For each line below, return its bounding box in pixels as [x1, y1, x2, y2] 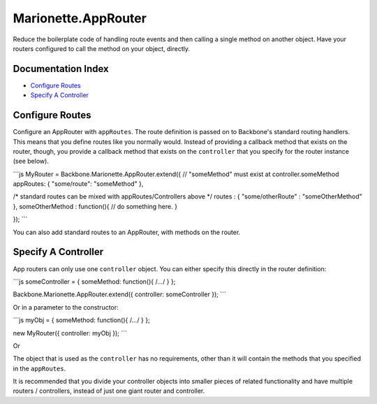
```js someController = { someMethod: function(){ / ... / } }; [13, 277, 176, 286]
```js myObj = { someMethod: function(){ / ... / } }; [13, 316, 150, 324]
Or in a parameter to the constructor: [13, 303, 119, 311]
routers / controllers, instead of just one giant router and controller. [13, 387, 205, 395]
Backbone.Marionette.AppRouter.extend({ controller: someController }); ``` [13, 290, 226, 298]
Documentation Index [13, 63, 109, 75]
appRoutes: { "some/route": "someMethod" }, [13, 180, 144, 188]
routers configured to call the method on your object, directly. [13, 44, 190, 52]
